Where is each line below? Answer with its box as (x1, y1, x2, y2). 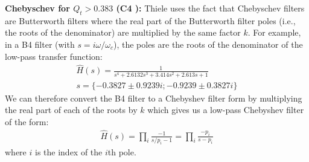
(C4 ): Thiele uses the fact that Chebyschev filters (116, 2, 305, 14)
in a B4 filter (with (5, 37, 75, 50)
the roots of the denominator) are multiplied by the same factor (5, 26, 241, 39)
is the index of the (34, 145, 103, 158)
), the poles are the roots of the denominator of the (113, 37, 303, 50)
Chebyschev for (5, 2, 70, 14)
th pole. (107, 145, 136, 158)
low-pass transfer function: (5, 50, 103, 62)
